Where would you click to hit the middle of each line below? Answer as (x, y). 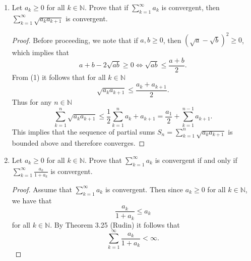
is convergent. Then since (144, 189)
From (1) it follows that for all (59, 77)
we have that (32, 200)
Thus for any (32, 101)
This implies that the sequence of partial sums (83, 131)
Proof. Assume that (42, 189)
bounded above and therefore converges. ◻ (78, 143)
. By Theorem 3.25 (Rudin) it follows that (115, 224)
